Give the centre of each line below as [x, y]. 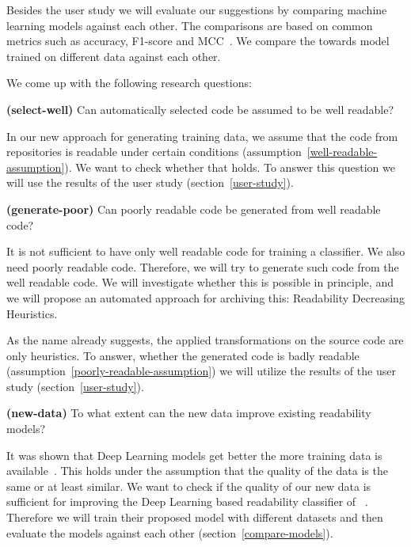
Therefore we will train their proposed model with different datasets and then [195, 517]
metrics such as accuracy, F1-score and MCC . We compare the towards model [198, 41]
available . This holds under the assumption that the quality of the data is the [197, 471]
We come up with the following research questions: [129, 83]
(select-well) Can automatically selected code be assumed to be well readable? [200, 109]
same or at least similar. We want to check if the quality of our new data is [189, 486]
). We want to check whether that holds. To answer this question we [230, 167]
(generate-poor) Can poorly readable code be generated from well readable [194, 209]
